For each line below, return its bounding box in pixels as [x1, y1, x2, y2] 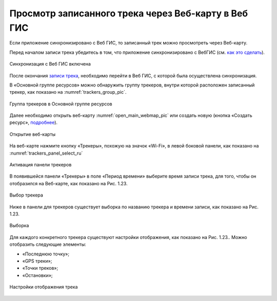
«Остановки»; [22, 272, 53, 278]
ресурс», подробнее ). [9, 119, 58, 125]
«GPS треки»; [22, 257, 52, 264]
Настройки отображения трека [9, 284, 78, 290]
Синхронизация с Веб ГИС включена [9, 61, 91, 67]
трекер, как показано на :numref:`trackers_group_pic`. [9, 89, 127, 95]
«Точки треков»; [22, 265, 58, 271]
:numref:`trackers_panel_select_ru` [9, 150, 83, 156]
